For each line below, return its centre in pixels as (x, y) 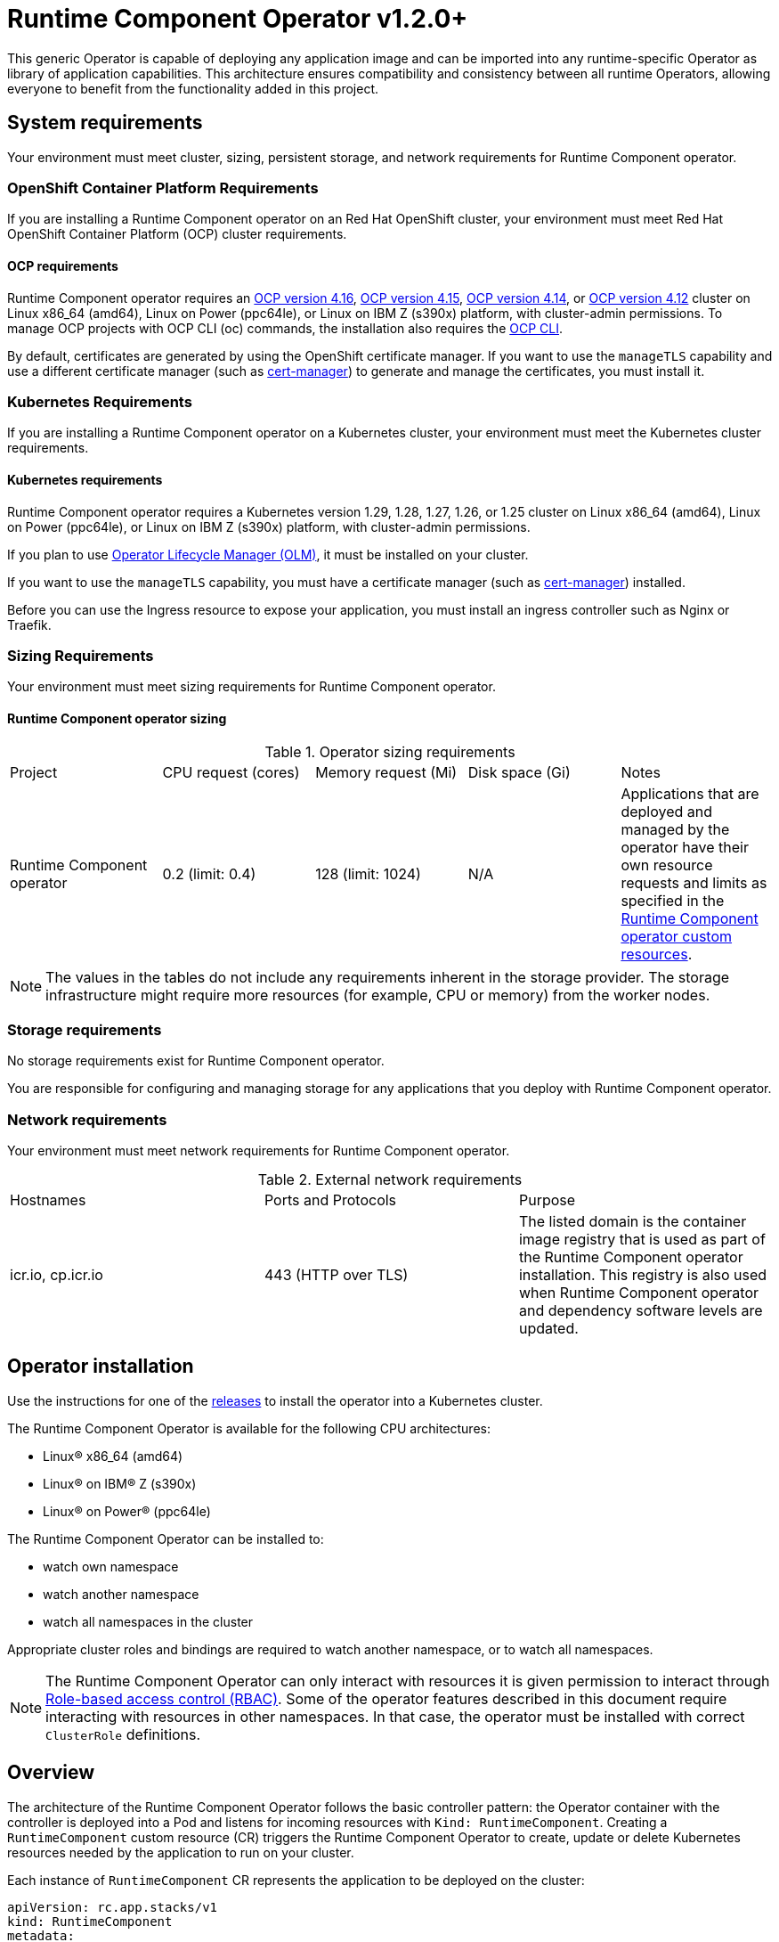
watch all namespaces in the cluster (148, 1621)
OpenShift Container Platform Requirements (163, 188)
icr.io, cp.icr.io (57, 1275)
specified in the (673, 900)
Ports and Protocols (330, 1200)
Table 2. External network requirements (390, 1179)
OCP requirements (63, 265)
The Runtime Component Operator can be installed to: (166, 1538)
